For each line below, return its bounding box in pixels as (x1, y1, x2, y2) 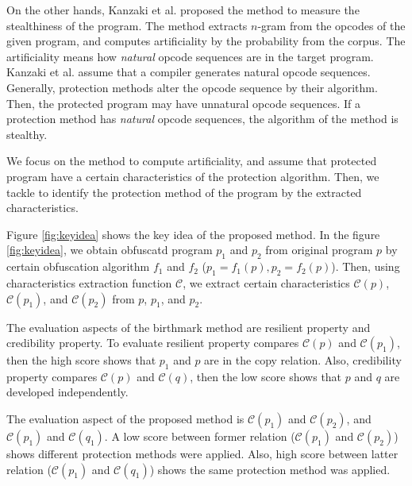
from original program (265, 241, 373, 258)
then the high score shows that (6, 352, 156, 368)
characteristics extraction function (6, 274, 172, 291)
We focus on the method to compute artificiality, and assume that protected (6, 152, 377, 169)
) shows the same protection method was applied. (149, 461, 391, 477)
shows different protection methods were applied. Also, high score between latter (6, 445, 399, 462)
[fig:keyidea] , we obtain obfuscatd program (6, 241, 213, 258)
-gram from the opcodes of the (257, 17, 406, 33)
